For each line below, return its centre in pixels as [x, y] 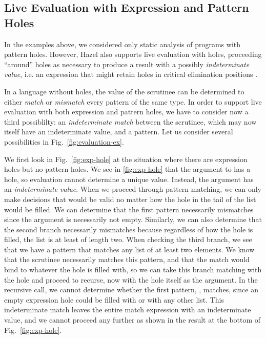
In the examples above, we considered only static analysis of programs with [122, 44]
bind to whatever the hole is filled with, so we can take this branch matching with [133, 270]
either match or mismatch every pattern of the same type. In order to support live [133, 101]
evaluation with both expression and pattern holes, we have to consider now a [126, 112]
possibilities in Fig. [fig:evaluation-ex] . [64, 141]
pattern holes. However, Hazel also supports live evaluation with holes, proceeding [133, 54]
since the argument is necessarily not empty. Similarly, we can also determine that [133, 219]
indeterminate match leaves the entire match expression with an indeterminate [128, 310]
